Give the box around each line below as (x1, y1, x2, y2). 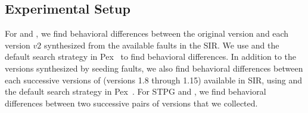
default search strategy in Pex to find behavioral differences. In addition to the (5, 50, 297, 63)
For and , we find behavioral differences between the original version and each (5, 27, 289, 40)
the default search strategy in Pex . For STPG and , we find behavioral (5, 85, 266, 98)
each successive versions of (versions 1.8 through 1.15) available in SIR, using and (5, 73, 303, 86)
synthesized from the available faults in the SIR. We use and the (44, 38, 279, 51)
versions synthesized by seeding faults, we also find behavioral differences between (5, 62, 303, 74)
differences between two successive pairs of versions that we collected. (5, 96, 258, 109)
